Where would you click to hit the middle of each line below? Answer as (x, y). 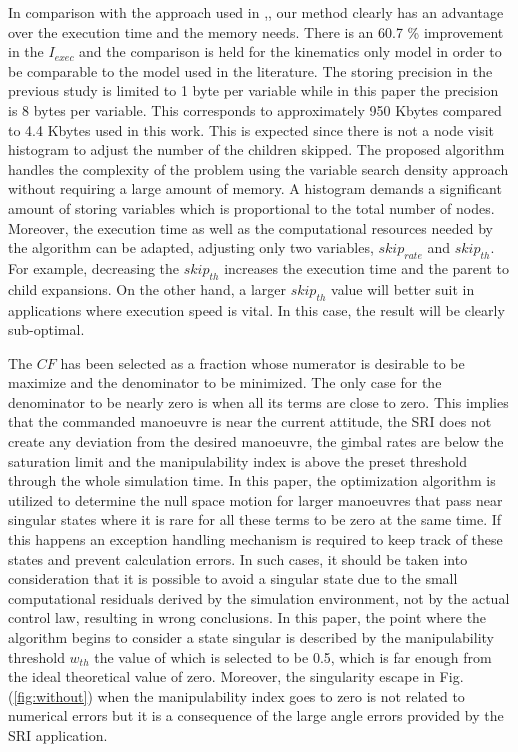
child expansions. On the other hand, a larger (147, 288)
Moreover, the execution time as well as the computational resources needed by (250, 227)
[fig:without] (50, 695)
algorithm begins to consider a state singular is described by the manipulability (251, 637)
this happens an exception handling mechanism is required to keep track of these (255, 539)
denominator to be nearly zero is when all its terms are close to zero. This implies (258, 401)
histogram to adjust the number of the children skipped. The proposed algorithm (256, 149)
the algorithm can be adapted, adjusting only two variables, (191, 247)
